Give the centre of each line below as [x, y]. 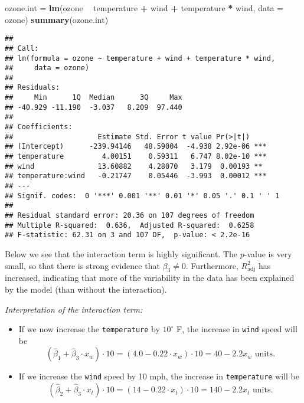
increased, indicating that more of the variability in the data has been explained [150, 278]
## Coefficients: [39, 127]
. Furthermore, [212, 265]
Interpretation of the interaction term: [74, 309]
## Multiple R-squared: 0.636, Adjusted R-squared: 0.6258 [130, 225]
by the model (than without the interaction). [86, 289]
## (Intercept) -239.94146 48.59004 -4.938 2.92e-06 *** [136, 147]
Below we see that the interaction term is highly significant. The [121, 253]
